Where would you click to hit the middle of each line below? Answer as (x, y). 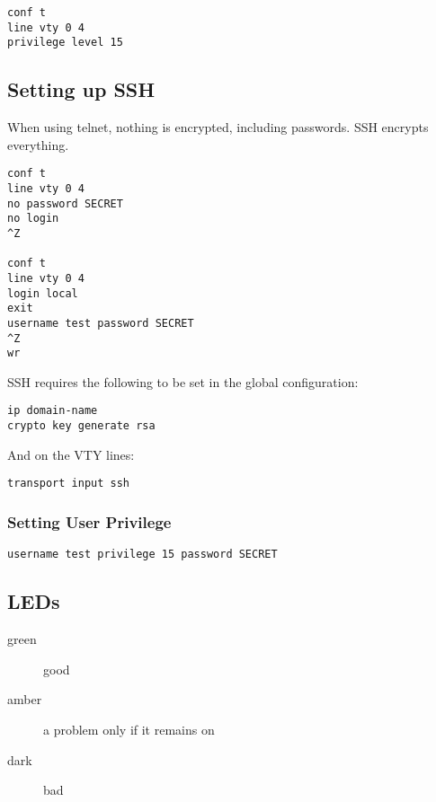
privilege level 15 (65, 43)
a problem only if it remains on (129, 729)
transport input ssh (69, 484)
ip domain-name (53, 411)
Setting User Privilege (89, 521)
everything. (38, 144)
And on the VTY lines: (71, 454)
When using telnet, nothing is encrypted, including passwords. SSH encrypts (218, 127)
